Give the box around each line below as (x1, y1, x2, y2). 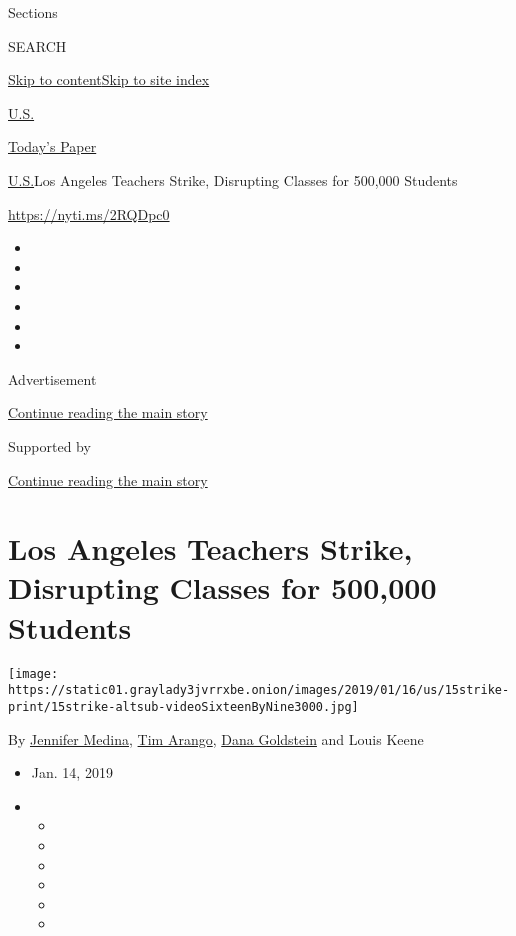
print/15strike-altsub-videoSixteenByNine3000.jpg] (8, 699, 359, 714)
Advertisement (8, 368, 97, 389)
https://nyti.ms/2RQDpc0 (8, 203, 170, 224)
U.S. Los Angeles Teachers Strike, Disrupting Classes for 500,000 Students (8, 169, 458, 190)
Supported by (8, 435, 91, 456)
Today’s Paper (8, 136, 97, 157)
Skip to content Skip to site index (8, 69, 210, 90)
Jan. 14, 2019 (31, 762, 113, 783)
